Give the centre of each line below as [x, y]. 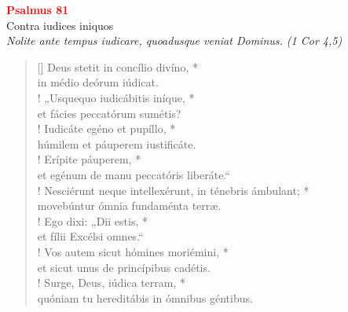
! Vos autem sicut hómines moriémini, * [133, 251]
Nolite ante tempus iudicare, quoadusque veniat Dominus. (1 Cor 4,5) [174, 40]
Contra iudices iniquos [60, 25]
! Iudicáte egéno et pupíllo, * [106, 128]
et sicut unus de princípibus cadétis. [124, 267]
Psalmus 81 [38, 9]
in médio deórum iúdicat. [98, 82]
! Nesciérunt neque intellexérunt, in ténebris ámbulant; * [173, 190]
